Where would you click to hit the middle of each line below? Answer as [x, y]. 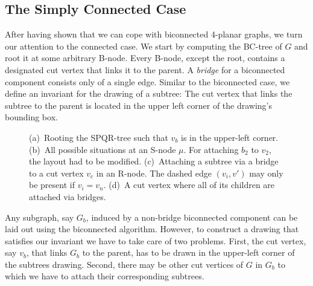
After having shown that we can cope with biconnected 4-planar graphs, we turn [154, 34]
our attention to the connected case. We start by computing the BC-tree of [144, 46]
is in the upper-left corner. [230, 137]
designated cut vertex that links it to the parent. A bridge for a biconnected [145, 69]
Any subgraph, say [40, 217]
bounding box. [31, 117]
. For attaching [211, 149]
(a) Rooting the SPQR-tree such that [99, 137]
